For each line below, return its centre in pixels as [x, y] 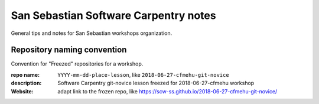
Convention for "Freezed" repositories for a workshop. [77, 64]
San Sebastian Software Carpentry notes [113, 15]
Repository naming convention [69, 50]
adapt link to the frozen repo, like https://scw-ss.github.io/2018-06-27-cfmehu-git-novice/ [167, 91]
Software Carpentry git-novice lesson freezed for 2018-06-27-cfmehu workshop [156, 83]
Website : [22, 91]
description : [26, 83]
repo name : [25, 74]
